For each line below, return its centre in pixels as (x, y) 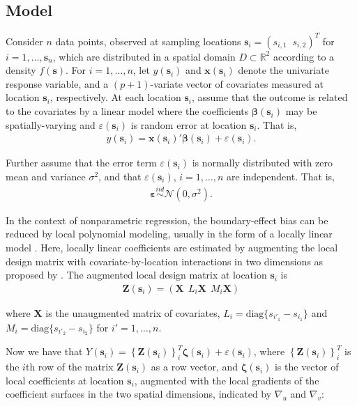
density (21, 70)
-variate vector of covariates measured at (237, 83)
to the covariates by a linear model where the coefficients (127, 111)
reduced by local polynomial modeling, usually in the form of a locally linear (169, 234)
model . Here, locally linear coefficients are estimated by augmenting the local (172, 247)
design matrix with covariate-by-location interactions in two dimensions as (165, 261)
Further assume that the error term (81, 163)
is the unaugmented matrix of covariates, (133, 312)
